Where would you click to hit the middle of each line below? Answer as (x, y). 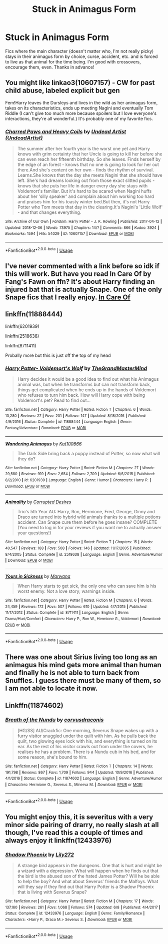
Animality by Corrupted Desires (38, 502)
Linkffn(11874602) (34, 705)
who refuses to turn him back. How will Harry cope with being (81, 395)
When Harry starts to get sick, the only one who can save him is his (87, 586)
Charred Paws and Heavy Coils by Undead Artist (66, 131)
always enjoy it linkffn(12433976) (58, 840)
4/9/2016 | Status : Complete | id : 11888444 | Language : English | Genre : (68, 422)
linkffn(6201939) (22, 326)
